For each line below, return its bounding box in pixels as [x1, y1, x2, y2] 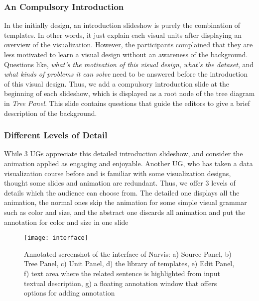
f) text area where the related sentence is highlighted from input [24, 268, 220, 278]
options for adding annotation [24, 288, 115, 298]
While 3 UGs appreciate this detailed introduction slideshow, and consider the [4, 148, 243, 159]
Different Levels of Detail [4, 129, 108, 141]
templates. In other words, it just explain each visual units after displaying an [4, 29, 242, 40]
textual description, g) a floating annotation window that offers [24, 278, 217, 288]
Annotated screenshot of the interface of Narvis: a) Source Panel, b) [24, 248, 232, 259]
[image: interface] [24, 234, 88, 242]
